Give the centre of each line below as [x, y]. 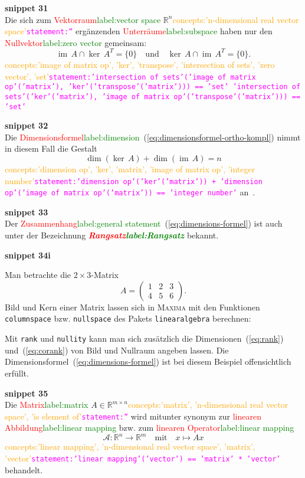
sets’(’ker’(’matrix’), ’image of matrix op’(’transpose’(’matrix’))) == [153, 96]
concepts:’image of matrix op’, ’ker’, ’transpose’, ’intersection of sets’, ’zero [140, 64]
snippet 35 [27, 393]
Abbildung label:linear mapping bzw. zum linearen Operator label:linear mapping [150, 428]
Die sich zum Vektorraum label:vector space [83, 19]
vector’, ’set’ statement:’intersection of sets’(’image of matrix [130, 76]
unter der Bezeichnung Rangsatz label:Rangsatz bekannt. [112, 235]
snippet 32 [27, 125]
